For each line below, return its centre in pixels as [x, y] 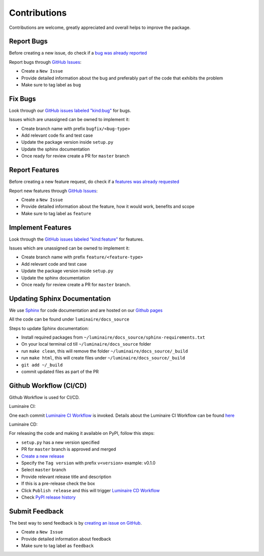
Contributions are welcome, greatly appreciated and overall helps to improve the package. [100, 27]
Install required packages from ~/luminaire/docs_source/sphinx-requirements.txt [113, 337]
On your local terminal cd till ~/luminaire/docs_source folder [86, 344]
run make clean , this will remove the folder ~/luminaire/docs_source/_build [105, 351]
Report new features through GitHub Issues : [53, 191]
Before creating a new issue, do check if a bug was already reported [78, 53]
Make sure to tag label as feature [56, 213]
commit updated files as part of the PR [60, 372]
